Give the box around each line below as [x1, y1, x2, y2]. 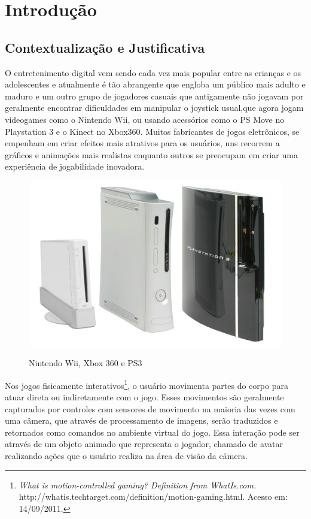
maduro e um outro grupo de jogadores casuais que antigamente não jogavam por [5, 89, 304, 102]
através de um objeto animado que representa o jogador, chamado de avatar [5, 437, 283, 450]
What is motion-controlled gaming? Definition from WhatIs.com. [19, 478, 257, 491]
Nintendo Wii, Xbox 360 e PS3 [29, 357, 142, 369]
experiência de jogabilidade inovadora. [5, 160, 145, 173]
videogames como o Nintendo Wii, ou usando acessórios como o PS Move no [5, 113, 285, 125]
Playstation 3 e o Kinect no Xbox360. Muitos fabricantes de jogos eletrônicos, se [5, 125, 300, 137]
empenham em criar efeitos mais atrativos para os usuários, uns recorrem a [5, 137, 280, 149]
